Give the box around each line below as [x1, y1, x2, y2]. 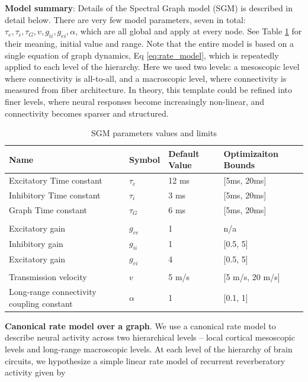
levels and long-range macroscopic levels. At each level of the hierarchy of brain [5, 343, 293, 355]
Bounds [223, 159, 255, 171]
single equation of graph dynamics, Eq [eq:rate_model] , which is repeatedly [5, 49, 279, 61]
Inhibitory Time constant [9, 189, 101, 201]
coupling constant [9, 297, 73, 309]
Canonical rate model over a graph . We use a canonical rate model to [5, 319, 276, 332]
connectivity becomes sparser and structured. [5, 107, 169, 119]
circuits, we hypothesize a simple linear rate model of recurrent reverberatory [5, 354, 285, 367]
